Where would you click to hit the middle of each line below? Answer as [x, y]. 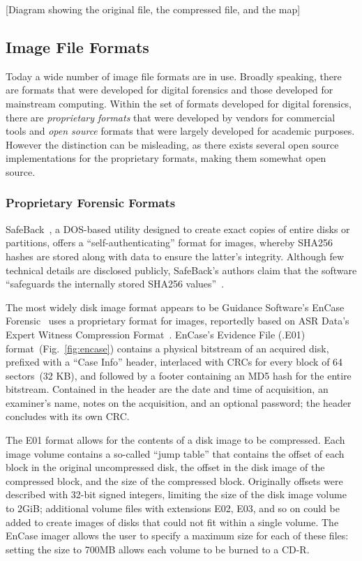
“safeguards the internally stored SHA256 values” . [115, 284]
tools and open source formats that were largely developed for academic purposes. [180, 131]
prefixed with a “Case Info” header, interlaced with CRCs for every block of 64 [174, 362]
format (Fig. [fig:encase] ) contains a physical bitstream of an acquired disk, [167, 348]
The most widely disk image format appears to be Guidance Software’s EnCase [175, 307]
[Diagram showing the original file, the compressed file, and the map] [153, 9]
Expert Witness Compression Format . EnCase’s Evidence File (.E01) [156, 334]
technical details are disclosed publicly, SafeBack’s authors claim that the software [181, 270]
